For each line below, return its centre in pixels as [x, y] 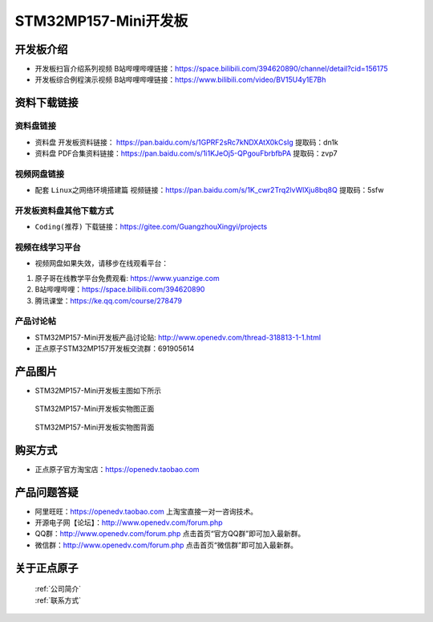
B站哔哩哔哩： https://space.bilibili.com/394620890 [120, 290]
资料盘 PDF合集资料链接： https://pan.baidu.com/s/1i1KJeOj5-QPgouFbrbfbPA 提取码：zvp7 [186, 153]
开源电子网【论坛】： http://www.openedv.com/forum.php [129, 522]
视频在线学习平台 [48, 247]
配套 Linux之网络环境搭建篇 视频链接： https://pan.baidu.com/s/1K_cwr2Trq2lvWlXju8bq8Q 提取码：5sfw [209, 190]
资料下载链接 [47, 103]
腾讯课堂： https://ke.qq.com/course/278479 [108, 300]
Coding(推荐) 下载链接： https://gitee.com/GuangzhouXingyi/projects [151, 227]
